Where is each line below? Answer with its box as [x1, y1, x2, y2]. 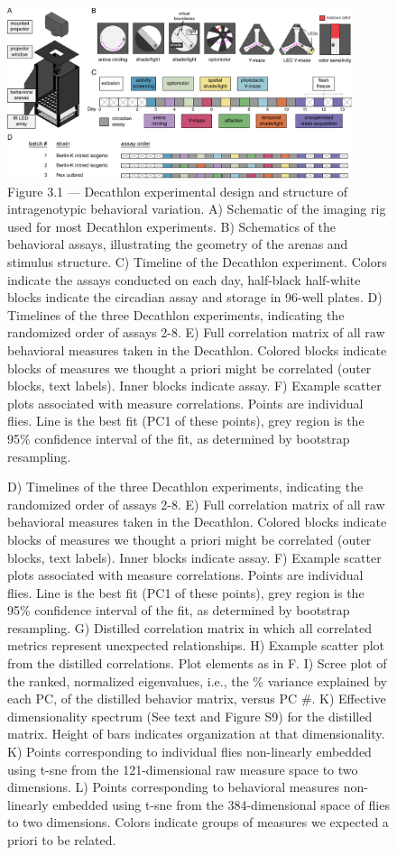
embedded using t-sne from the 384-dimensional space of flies [52, 795, 390, 814]
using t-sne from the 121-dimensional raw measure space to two [7, 759, 358, 778]
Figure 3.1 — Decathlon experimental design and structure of [7, 181, 348, 200]
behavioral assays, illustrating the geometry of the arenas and [7, 234, 348, 253]
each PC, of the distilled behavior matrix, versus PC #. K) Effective [7, 689, 386, 708]
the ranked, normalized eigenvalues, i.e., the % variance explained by [7, 671, 387, 690]
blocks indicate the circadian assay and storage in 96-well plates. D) [7, 288, 383, 307]
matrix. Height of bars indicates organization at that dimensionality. [7, 724, 385, 743]
